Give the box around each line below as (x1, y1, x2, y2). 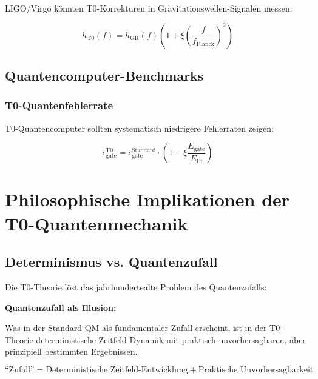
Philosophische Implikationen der (5, 187, 290, 212)
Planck (196, 41, 214, 47)
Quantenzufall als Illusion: (5, 301, 117, 314)
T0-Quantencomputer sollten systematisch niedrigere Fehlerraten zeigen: (5, 121, 274, 134)
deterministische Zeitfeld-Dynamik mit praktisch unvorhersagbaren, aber (36, 333, 306, 346)
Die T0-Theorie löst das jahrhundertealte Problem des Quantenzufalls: (5, 280, 267, 293)
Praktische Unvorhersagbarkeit (198, 365, 314, 374)
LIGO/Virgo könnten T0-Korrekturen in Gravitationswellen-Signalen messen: (5, 2, 293, 14)
